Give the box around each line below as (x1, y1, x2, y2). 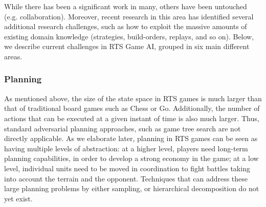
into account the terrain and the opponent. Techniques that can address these (4, 173, 248, 183)
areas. (4, 51, 23, 61)
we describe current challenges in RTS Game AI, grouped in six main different (4, 41, 250, 52)
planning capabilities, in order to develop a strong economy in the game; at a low (4, 153, 259, 164)
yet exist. (4, 193, 33, 203)
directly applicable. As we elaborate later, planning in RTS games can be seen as (4, 133, 258, 144)
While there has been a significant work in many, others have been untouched (4, 1, 247, 11)
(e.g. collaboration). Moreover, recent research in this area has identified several (4, 11, 254, 21)
